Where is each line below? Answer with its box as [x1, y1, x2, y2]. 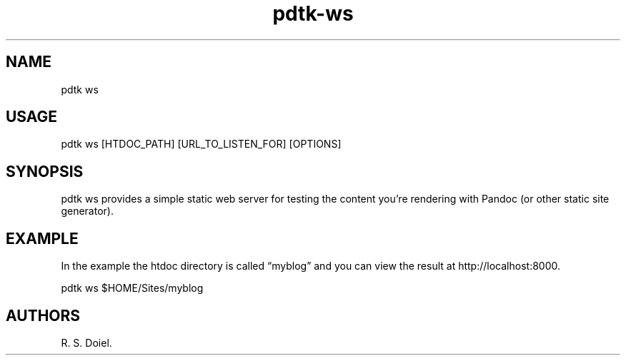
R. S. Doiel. [61, 336, 112, 349]
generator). [61, 205, 114, 218]
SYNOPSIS [6, 162, 84, 180]
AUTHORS [6, 306, 81, 325]
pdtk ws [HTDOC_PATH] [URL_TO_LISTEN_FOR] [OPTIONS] [61, 138, 342, 151]
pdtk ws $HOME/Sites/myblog [61, 282, 204, 295]
